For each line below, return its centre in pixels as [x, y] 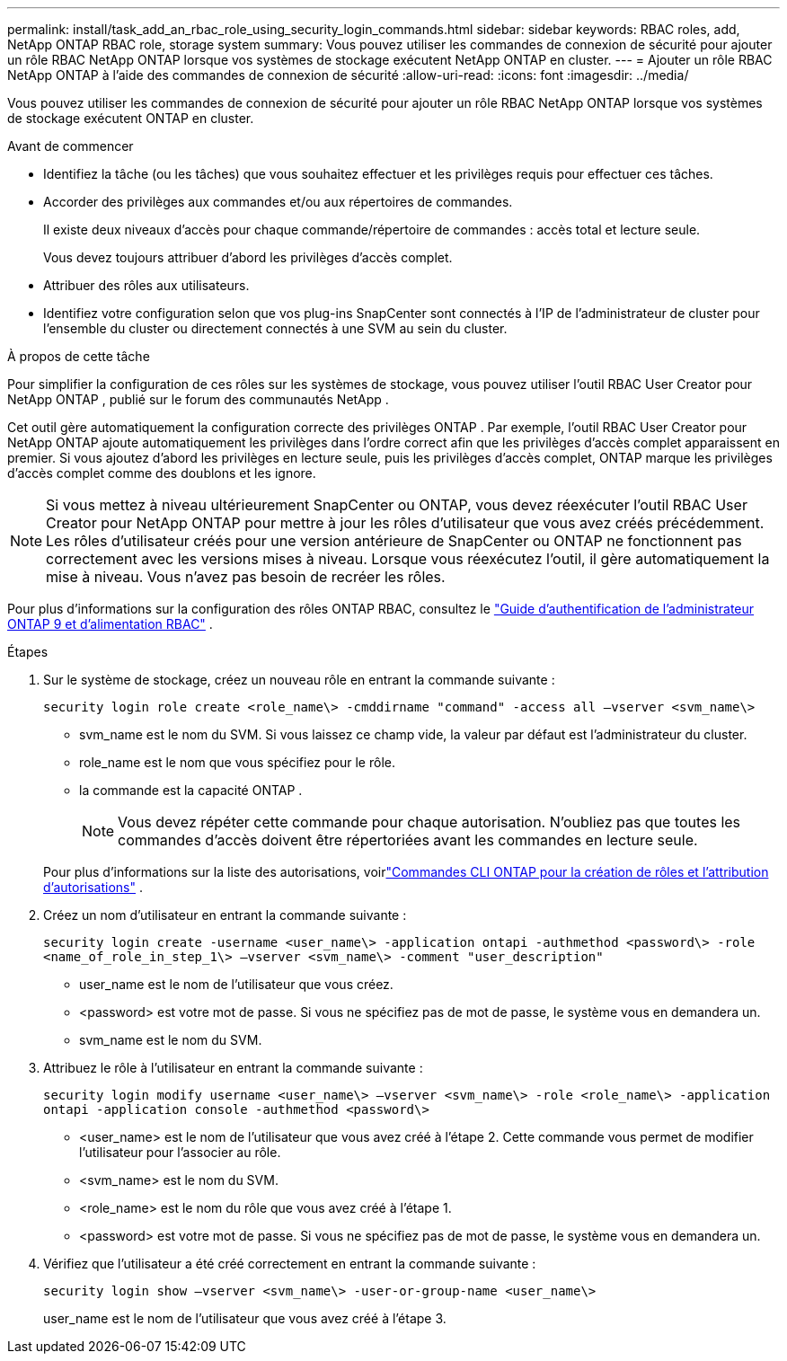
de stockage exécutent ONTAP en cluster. [131, 118]
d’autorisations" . [93, 887]
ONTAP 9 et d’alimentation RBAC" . [110, 624]
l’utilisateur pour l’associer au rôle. [180, 1152]
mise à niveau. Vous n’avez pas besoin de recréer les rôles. [246, 577]
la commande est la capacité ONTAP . [191, 790]
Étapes [28, 652]
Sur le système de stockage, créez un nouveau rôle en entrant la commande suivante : [299, 680]
